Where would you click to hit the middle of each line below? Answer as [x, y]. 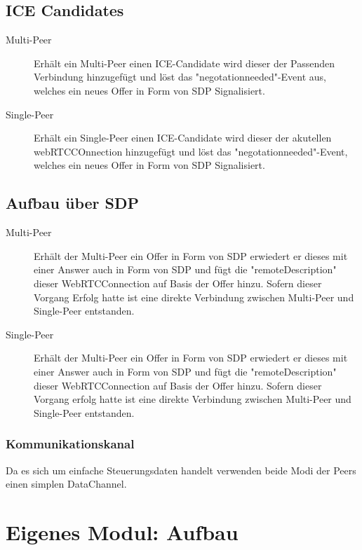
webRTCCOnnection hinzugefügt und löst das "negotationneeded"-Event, [191, 151]
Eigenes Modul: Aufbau [122, 531]
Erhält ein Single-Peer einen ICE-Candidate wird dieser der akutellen [183, 138]
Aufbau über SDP [73, 203]
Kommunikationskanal [70, 444]
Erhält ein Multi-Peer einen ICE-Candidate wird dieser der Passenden [185, 63]
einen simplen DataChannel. [66, 484]
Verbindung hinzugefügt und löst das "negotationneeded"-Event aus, [180, 77]
